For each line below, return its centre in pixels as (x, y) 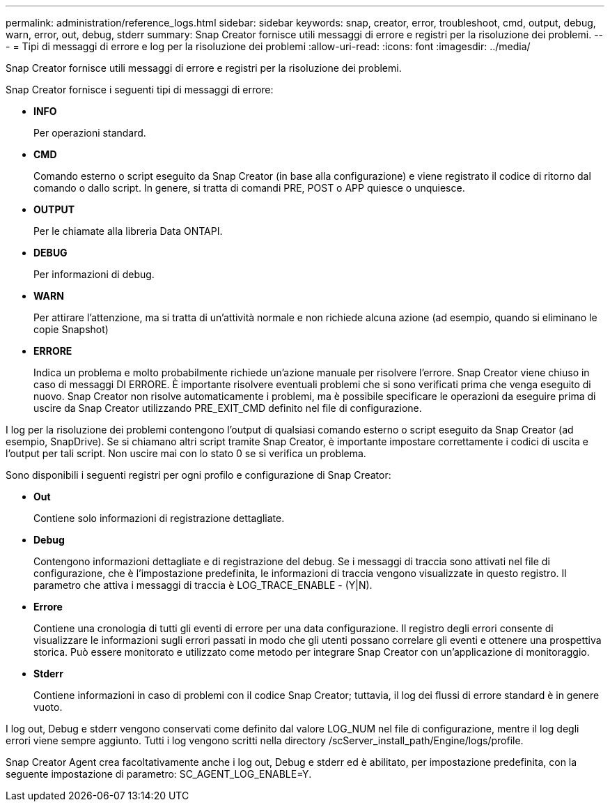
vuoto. (48, 707)
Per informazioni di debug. (94, 274)
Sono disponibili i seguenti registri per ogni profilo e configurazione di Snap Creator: (198, 475)
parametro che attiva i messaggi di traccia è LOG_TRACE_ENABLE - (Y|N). (203, 585)
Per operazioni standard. (90, 133)
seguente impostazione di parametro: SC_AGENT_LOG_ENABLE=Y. (159, 774)
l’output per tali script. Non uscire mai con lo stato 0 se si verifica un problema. (186, 453)
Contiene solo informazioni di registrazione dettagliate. (159, 518)
